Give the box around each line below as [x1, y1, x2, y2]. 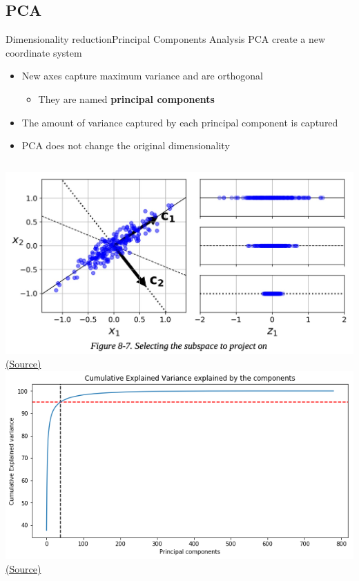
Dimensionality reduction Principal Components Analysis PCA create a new [6, 32, 326, 46]
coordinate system [6, 45, 82, 59]
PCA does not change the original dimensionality [21, 138, 230, 153]
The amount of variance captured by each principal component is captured [21, 115, 338, 129]
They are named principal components [38, 91, 215, 106]
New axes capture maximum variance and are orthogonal [21, 68, 263, 83]
